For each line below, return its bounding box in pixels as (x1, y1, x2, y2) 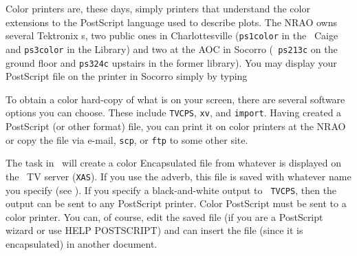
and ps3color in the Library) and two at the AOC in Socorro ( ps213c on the (6, 41, 338, 56)
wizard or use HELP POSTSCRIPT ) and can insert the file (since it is (6, 223, 303, 237)
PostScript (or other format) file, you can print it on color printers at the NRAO (6, 119, 346, 133)
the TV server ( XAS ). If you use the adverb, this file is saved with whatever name (6, 169, 351, 183)
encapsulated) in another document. (6, 236, 158, 250)
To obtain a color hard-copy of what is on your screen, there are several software (6, 92, 345, 106)
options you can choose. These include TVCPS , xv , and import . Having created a (6, 105, 342, 120)
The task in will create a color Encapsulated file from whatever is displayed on (6, 156, 341, 170)
